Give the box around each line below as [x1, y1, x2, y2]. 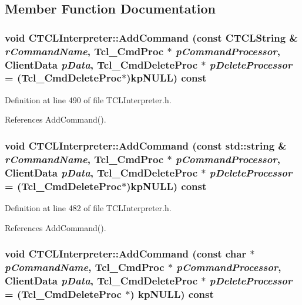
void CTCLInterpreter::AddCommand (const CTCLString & [5, 30, 298, 45]
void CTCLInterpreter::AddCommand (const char [5, 246, 247, 261]
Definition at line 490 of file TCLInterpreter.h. [5, 93, 172, 106]
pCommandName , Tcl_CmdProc [5, 259, 165, 274]
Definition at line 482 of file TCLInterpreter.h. [5, 201, 172, 213]
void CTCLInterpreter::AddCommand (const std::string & [5, 138, 287, 152]
